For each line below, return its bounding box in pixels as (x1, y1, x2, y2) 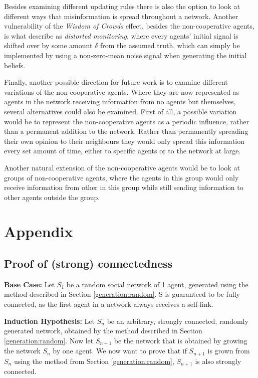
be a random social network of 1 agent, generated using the (66, 279, 248, 289)
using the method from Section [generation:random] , (14, 355, 174, 366)
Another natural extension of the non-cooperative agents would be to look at (4, 162, 240, 172)
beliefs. (4, 60, 26, 70)
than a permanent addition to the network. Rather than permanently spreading (4, 126, 248, 136)
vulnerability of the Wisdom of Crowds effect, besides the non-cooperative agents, (4, 21, 254, 31)
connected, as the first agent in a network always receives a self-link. (4, 299, 213, 309)
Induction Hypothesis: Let (4, 315, 95, 326)
